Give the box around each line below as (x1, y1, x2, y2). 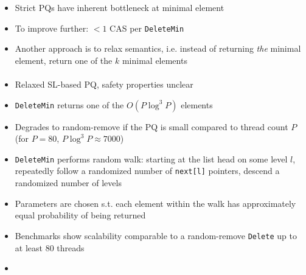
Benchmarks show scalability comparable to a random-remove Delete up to (15, 229, 297, 242)
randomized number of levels (15, 176, 122, 189)
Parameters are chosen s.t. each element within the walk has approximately (15, 197, 296, 209)
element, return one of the (15, 54, 113, 66)
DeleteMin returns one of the (15, 98, 124, 111)
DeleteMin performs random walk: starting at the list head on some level (15, 152, 288, 165)
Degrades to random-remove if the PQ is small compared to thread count (15, 120, 288, 133)
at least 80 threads (15, 241, 85, 254)
